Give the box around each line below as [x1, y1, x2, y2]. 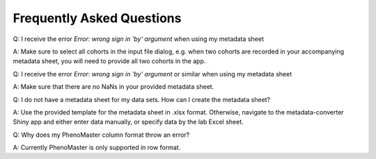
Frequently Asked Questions [13, 10, 182, 26]
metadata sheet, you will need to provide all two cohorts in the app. [13, 57, 206, 65]
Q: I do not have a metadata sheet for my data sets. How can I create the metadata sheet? [13, 95, 271, 103]
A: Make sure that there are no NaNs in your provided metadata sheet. [13, 83, 214, 91]
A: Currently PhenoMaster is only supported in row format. [13, 143, 181, 152]
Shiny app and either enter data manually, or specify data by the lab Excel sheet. [13, 118, 244, 126]
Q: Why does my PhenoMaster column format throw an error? [13, 131, 190, 139]
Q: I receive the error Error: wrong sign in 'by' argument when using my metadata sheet [13, 35, 264, 43]
